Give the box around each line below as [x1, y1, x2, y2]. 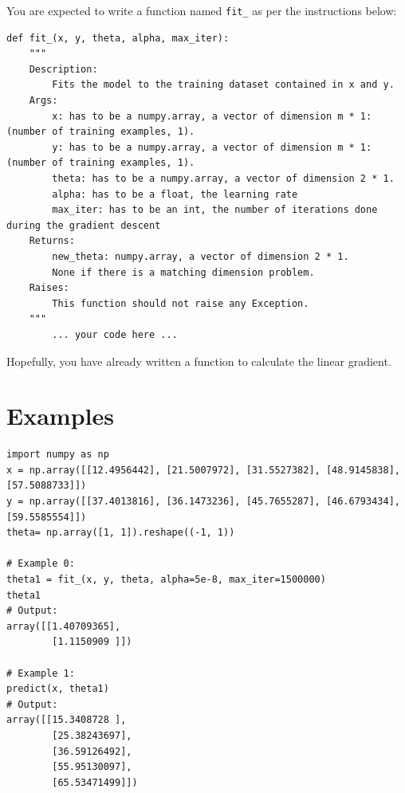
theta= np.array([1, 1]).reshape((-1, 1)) [6, 527, 235, 539]
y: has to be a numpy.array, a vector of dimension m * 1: [52, 141, 372, 153]
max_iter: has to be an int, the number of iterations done [52, 204, 378, 216]
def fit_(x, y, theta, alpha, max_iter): [6, 32, 230, 44]
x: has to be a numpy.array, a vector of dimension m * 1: [52, 110, 372, 122]
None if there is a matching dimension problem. [52, 266, 315, 278]
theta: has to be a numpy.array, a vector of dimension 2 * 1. [52, 173, 395, 184]
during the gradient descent [6, 219, 161, 231]
